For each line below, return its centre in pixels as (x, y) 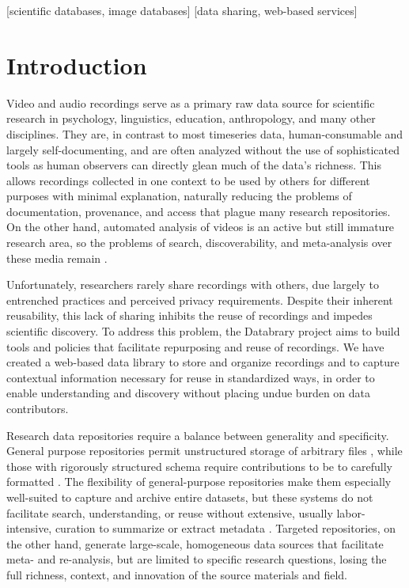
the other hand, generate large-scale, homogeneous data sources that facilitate (195, 543)
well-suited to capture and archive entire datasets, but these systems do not (190, 497)
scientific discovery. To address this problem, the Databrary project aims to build (203, 331)
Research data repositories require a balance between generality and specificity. (198, 435)
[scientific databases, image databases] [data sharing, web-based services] (182, 10)
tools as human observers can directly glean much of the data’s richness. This (194, 165)
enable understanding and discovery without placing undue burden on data (189, 393)
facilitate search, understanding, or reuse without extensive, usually (170, 512)
